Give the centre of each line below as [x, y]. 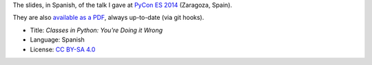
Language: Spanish [58, 40]
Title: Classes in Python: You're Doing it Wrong [96, 30]
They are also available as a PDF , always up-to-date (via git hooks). [108, 18]
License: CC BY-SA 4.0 [63, 49]
